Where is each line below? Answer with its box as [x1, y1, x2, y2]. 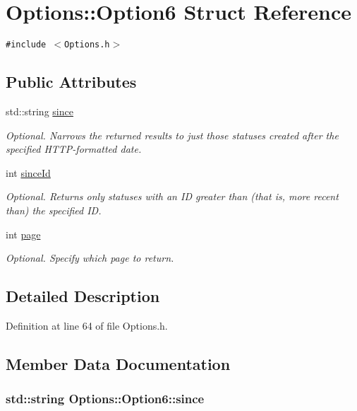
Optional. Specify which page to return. [6, 250, 174, 265]
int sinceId [6, 165, 51, 180]
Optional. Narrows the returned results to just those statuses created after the [6, 127, 339, 142]
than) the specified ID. [6, 202, 102, 217]
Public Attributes [6, 71, 137, 93]
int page [6, 226, 41, 241]
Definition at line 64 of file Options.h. [6, 318, 168, 332]
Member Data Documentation [6, 352, 231, 374]
